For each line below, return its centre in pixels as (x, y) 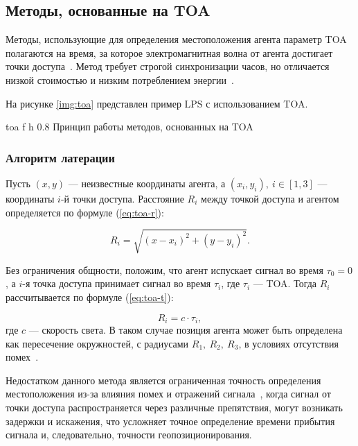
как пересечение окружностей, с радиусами (97, 343)
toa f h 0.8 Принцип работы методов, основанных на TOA (129, 127)
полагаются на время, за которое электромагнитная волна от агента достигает (169, 52)
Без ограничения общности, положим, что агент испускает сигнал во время (164, 269)
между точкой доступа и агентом (270, 198)
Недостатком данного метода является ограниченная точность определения (163, 380)
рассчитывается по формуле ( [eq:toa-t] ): (90, 297)
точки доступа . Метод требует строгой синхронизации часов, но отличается (168, 66)
